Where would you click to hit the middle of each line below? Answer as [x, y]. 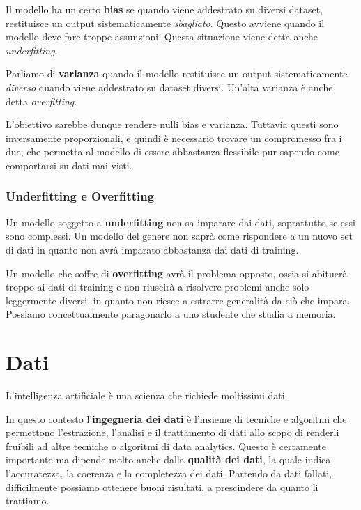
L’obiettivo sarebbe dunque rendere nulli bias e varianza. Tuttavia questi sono [172, 124]
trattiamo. [28, 501]
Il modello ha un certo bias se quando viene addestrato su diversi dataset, [164, 9]
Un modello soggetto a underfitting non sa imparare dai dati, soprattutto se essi [181, 222]
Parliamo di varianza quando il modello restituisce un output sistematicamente [177, 74]
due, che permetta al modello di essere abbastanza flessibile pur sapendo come [172, 152]
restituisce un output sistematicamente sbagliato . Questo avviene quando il [165, 23]
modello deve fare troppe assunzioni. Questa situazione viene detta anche [162, 37]
